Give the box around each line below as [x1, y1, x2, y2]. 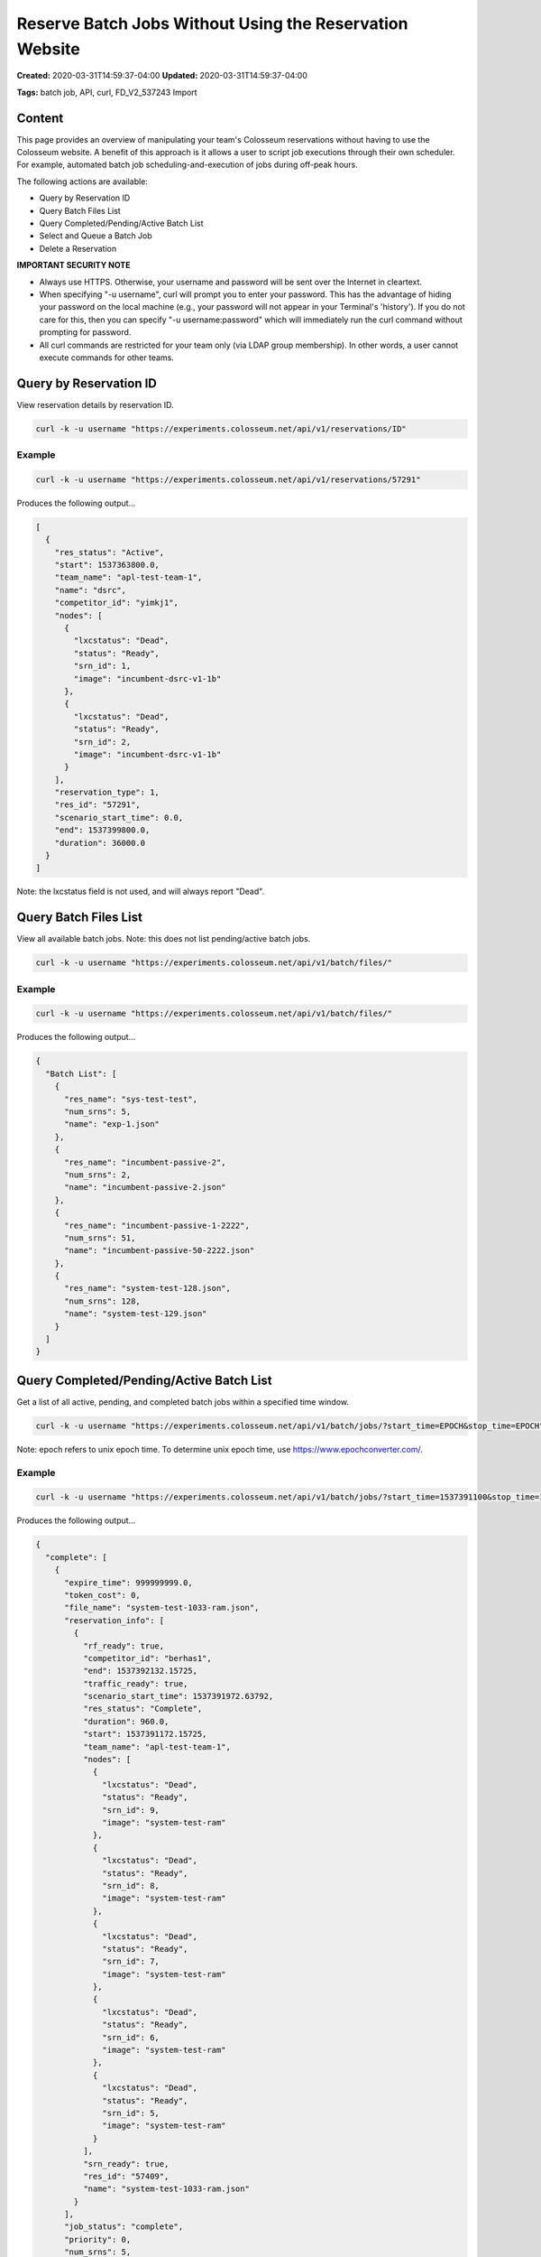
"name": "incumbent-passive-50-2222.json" [64, 1246, 255, 1256]
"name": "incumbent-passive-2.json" [64, 1183, 226, 1193]
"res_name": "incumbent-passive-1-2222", [64, 1220, 250, 1231]
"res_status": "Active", [54, 547, 165, 557]
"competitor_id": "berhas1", [82, 1653, 212, 1663]
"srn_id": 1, [73, 661, 132, 672]
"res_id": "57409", [82, 2171, 170, 2181]
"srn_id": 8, [102, 1881, 160, 1890]
